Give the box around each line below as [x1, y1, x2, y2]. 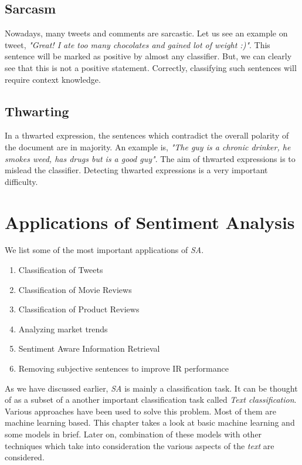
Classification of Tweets [18, 264, 103, 276]
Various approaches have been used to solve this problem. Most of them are [5, 405, 276, 417]
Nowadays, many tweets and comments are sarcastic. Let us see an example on [5, 27, 288, 39]
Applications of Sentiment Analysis [5, 210, 295, 234]
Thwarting [5, 102, 69, 120]
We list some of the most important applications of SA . [5, 244, 204, 256]
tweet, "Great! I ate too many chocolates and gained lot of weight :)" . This [5, 38, 270, 50]
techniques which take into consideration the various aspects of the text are [5, 439, 274, 451]
